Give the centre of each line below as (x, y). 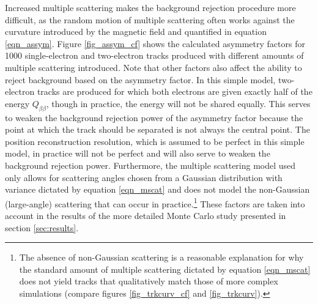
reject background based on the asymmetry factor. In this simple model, (140, 79)
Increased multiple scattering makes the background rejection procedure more (150, 7)
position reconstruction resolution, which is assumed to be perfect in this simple (155, 141)
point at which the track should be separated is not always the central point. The (157, 129)
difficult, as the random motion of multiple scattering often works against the (150, 19)
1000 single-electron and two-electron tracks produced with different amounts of (154, 55)
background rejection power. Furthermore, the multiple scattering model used (150, 165)
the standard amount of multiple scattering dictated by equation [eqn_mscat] (165, 269)
